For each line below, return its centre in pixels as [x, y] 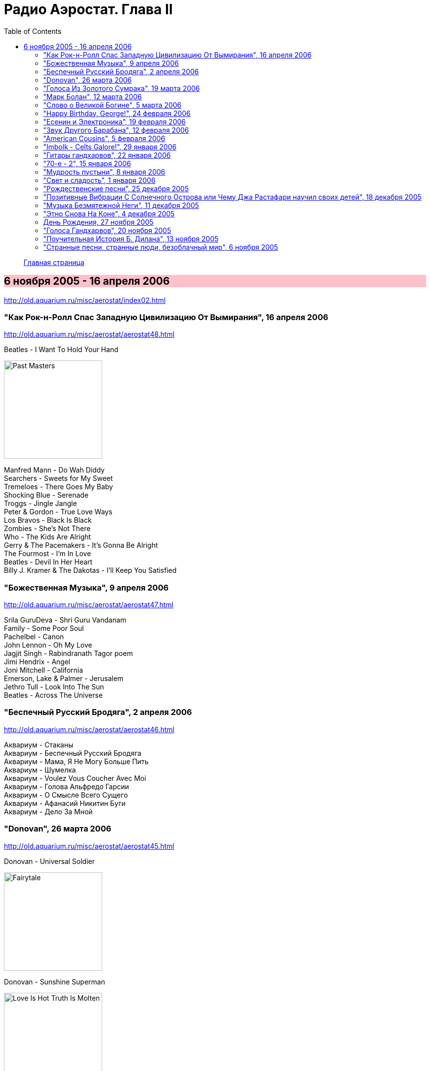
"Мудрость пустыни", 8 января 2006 [104, 172]
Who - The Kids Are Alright [48, 537]
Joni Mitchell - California [44, 670]
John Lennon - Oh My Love [48, 645]
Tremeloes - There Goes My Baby [59, 487]
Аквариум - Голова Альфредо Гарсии [67, 786]
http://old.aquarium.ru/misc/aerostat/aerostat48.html [89, 334]
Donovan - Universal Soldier [49, 861]
